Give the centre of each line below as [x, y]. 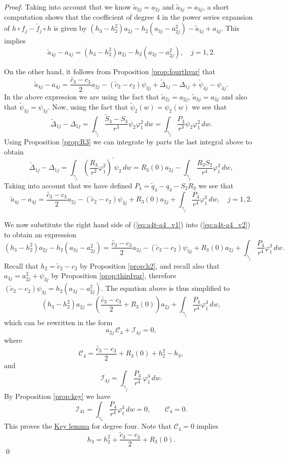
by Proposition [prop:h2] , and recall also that [150, 265]
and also [234, 96]
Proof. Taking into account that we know [68, 7]
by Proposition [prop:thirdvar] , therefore [114, 275]
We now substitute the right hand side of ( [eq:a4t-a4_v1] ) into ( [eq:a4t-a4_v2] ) [127, 224]
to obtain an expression [40, 234]
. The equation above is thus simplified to [165, 288]
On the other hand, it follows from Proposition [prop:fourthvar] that [110, 71]
